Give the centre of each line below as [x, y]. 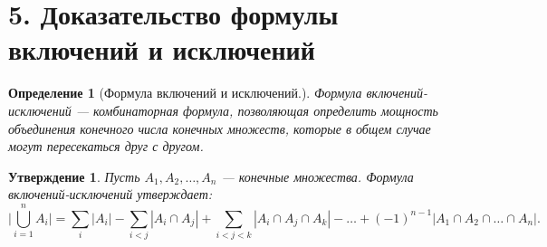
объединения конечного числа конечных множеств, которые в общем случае [220, 128]
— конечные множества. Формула [317, 176]
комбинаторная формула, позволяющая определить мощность [266, 110]
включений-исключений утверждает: [110, 194]
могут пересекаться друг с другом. [106, 146]
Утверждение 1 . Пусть [74, 176]
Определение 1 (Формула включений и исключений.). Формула [185, 93]
